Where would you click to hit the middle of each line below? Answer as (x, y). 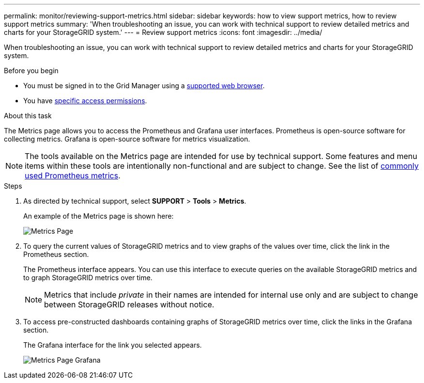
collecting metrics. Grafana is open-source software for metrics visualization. (127, 139)
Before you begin (31, 71)
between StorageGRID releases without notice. (129, 304)
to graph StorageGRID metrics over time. (88, 278)
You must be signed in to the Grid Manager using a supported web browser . (144, 86)
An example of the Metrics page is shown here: (98, 216)
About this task (28, 116)
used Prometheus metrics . (73, 176)
